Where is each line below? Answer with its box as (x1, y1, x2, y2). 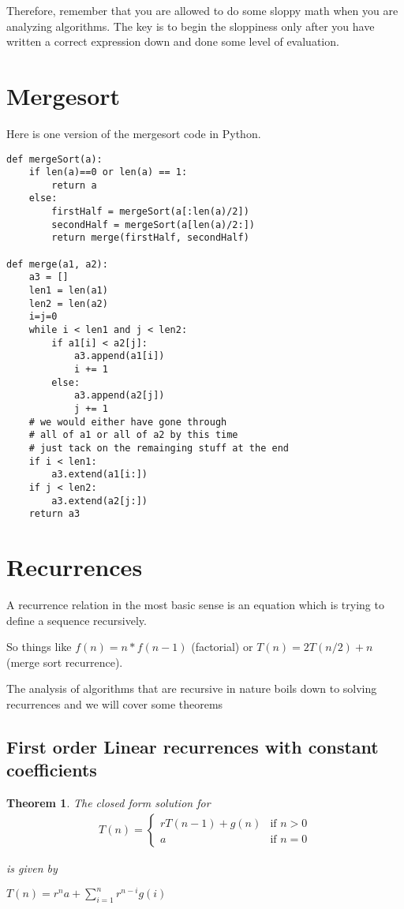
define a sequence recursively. (6, 612, 147, 628)
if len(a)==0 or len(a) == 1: (28, 166, 188, 178)
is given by (6, 859, 58, 876)
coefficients (6, 757, 97, 782)
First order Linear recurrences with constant (6, 734, 379, 758)
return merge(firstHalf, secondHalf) (51, 232, 249, 244)
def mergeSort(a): (6, 153, 103, 165)
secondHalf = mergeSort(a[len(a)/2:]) (51, 219, 255, 230)
